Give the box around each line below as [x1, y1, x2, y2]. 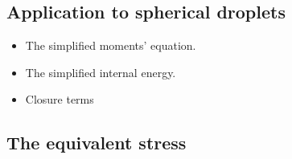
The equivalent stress [6, 130, 187, 155]
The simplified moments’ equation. [25, 37, 196, 54]
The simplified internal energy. [25, 63, 176, 80]
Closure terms [25, 91, 94, 108]
